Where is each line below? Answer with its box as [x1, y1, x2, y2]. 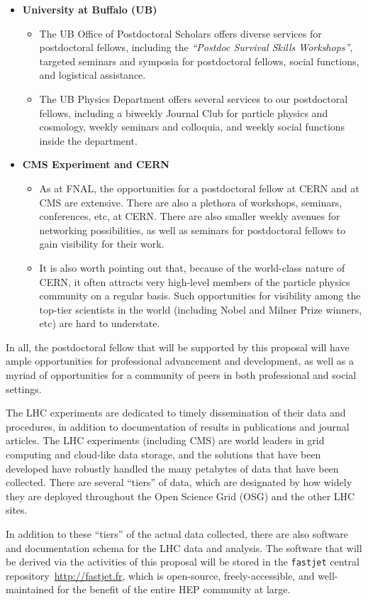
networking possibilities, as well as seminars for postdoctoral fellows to [39, 222, 346, 237]
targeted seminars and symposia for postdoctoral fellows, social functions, [39, 53, 359, 68]
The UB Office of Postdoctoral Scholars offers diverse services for [39, 26, 322, 40]
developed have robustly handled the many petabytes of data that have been [6, 461, 339, 475]
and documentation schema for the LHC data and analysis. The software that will [6, 540, 362, 555]
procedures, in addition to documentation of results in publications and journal [6, 419, 350, 434]
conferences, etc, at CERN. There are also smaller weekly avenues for [39, 209, 340, 224]
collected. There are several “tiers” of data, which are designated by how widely [6, 475, 352, 490]
